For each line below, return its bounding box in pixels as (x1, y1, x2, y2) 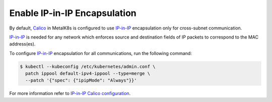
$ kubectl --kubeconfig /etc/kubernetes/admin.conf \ (20, 63, 156, 69)
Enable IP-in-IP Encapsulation (9, 7, 137, 18)
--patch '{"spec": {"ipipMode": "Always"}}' (25, 77, 137, 83)
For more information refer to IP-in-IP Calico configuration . (9, 90, 131, 96)
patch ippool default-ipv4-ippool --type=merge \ (25, 70, 151, 76)
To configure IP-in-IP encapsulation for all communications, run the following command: (9, 50, 192, 56)
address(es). (9, 41, 36, 47)
